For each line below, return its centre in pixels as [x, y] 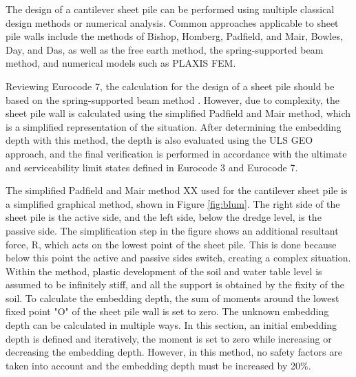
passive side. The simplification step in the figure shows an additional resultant [172, 230]
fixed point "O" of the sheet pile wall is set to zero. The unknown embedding [167, 311]
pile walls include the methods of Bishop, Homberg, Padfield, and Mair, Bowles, [174, 36]
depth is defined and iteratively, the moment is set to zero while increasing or [169, 338]
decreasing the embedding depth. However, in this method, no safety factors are [174, 352]
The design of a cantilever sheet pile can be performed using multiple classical [170, 9]
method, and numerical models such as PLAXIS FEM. [121, 63]
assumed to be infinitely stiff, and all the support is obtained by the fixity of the [175, 284]
